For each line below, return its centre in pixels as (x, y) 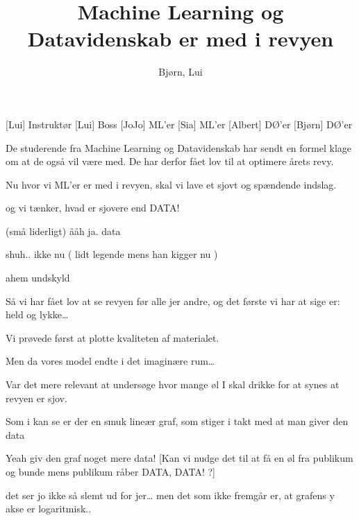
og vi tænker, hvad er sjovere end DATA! (93, 208)
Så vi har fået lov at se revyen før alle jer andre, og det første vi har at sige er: (173, 301)
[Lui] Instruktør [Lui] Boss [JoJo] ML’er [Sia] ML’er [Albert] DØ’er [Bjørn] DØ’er (179, 124)
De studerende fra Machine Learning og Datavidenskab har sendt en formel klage (179, 147)
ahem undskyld (38, 278)
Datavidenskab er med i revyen (181, 38)
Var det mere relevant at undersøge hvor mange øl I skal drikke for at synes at (173, 384)
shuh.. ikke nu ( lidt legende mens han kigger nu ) (112, 254)
